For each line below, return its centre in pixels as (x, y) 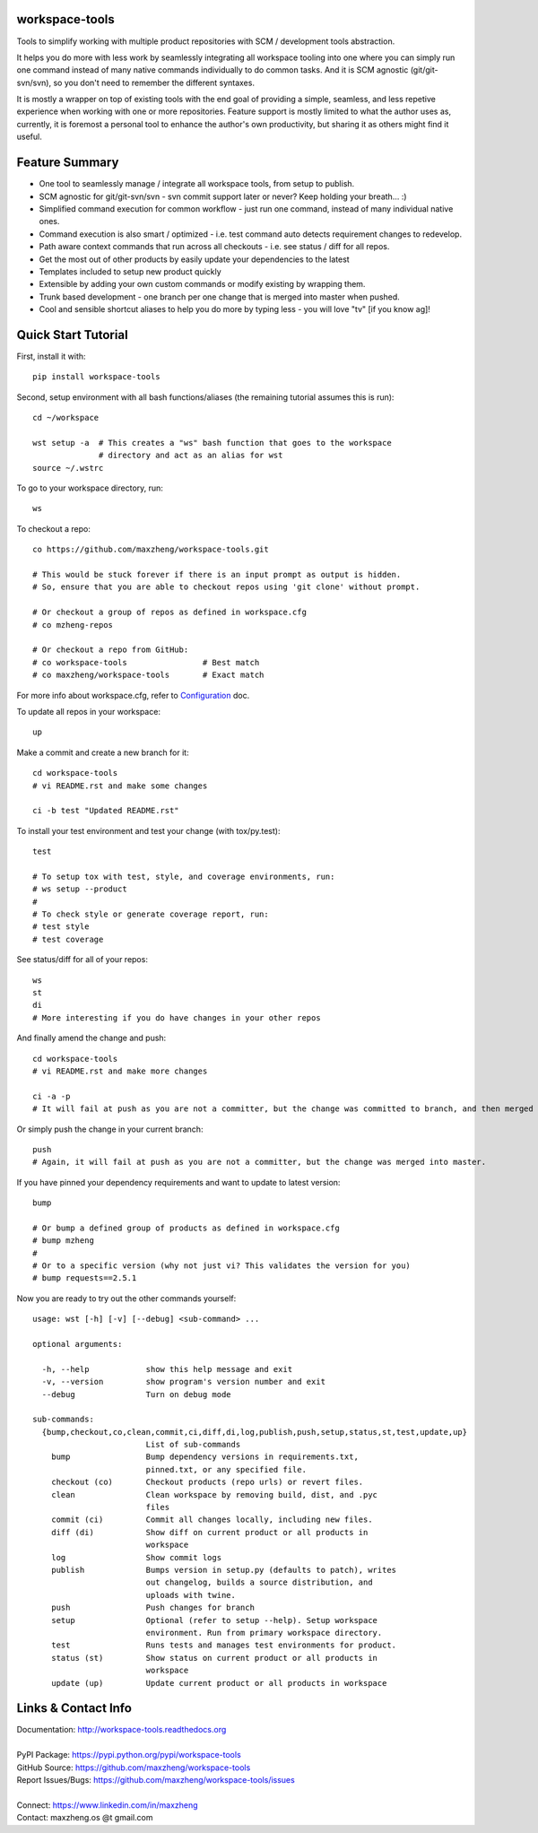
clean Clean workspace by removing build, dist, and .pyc (214, 1494)
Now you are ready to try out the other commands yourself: (126, 1298)
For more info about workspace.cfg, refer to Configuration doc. (133, 695)
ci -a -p (52, 1096)
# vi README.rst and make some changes (120, 786)
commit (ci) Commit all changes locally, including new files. (212, 1520)
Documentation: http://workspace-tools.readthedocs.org (121, 1730)
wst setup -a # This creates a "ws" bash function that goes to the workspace (212, 443)
